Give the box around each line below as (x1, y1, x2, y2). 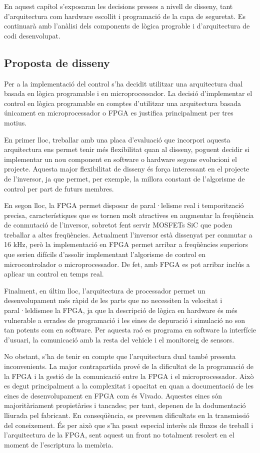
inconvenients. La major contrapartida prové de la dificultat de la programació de (4, 361, 254, 371)
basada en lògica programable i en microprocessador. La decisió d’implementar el (4, 88, 252, 98)
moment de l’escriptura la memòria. (4, 439, 113, 449)
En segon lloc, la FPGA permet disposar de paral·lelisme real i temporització (4, 200, 244, 210)
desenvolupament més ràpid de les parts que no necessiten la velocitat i (4, 295, 222, 305)
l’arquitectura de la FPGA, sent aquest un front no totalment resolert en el (4, 429, 234, 440)
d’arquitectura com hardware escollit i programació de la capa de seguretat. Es (4, 10, 245, 21)
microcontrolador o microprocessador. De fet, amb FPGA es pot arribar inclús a (4, 258, 250, 269)
